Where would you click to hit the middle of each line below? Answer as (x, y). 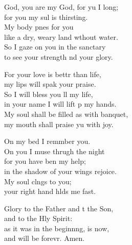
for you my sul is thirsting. (46, 17)
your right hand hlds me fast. (50, 191)
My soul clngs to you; (38, 181)
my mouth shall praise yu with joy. (59, 124)
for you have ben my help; (45, 161)
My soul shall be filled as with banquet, (66, 114)
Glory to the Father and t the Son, (59, 208)
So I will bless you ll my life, (49, 94)
